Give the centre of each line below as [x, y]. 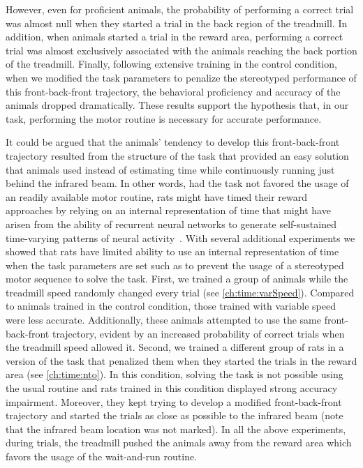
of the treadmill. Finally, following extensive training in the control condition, [171, 64]
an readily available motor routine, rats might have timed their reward [157, 196]
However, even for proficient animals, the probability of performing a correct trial [180, 9]
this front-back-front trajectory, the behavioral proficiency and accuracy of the [173, 91]
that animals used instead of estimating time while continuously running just [170, 169]
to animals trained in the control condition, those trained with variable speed [171, 306]
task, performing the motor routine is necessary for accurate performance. [164, 118]
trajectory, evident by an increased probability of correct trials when [198, 333]
